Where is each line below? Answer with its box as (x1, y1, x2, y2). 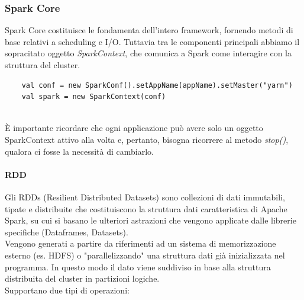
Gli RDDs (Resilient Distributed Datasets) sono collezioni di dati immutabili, (5, 190, 285, 203)
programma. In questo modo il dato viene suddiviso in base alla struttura (5, 260, 271, 273)
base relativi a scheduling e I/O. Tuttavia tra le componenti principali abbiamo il (5, 35, 300, 47)
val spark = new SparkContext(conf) (21, 92, 166, 101)
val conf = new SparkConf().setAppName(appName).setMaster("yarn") (21, 81, 293, 90)
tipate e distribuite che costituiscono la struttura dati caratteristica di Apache (5, 202, 287, 215)
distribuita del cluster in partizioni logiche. (5, 272, 160, 285)
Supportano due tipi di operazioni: (5, 283, 130, 296)
